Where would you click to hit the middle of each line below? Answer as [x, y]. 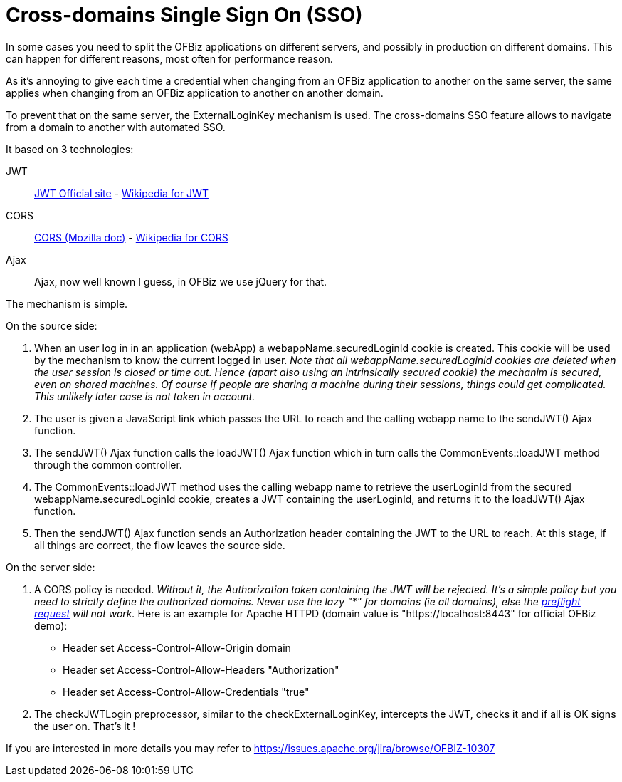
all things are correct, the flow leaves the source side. [160, 545]
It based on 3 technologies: [70, 149]
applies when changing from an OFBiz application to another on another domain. [195, 93]
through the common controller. [108, 464]
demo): [51, 625]
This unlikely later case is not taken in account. [145, 396]
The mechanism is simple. [67, 303]
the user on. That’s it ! [85, 726]
